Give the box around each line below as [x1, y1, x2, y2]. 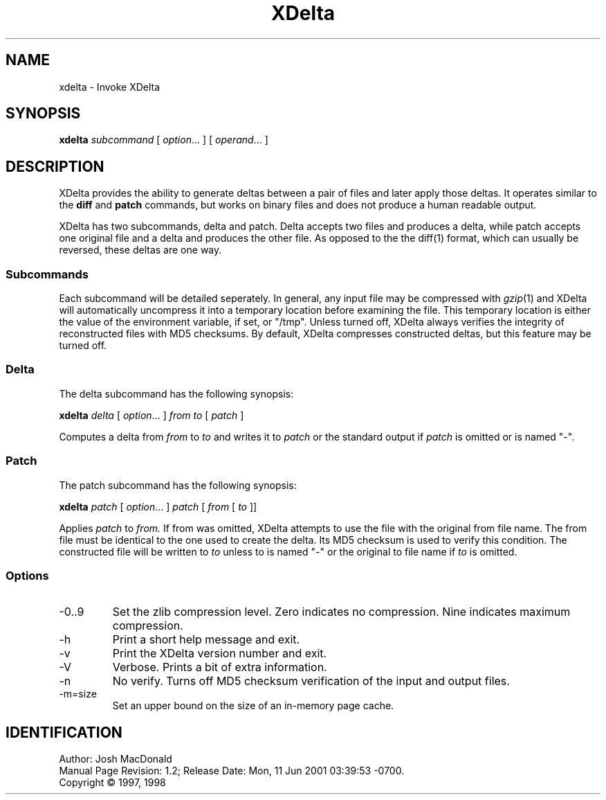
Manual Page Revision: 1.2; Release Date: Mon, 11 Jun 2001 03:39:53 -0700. [59, 765, 405, 777]
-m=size [59, 688, 97, 700]
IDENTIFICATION [6, 723, 122, 741]
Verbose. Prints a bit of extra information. [112, 660, 327, 675]
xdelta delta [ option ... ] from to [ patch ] [59, 409, 244, 421]
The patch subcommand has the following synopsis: [59, 479, 297, 491]
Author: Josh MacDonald [59, 753, 172, 765]
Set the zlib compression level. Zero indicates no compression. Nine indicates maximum [112, 605, 571, 619]
